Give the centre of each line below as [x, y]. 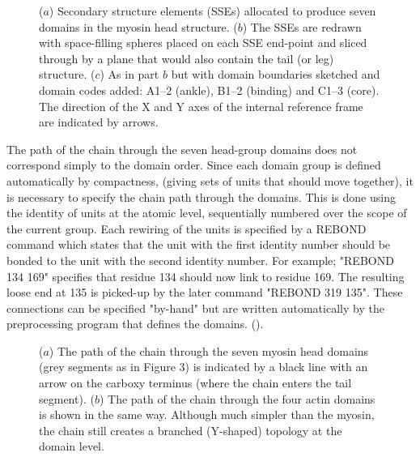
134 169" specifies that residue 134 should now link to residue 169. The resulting [206, 276]
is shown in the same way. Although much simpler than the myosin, [207, 414]
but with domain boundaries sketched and [276, 74]
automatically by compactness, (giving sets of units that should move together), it [210, 180]
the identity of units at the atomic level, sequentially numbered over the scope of [207, 213]
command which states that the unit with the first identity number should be [199, 244]
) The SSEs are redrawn [302, 26]
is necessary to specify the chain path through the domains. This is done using [201, 196]
